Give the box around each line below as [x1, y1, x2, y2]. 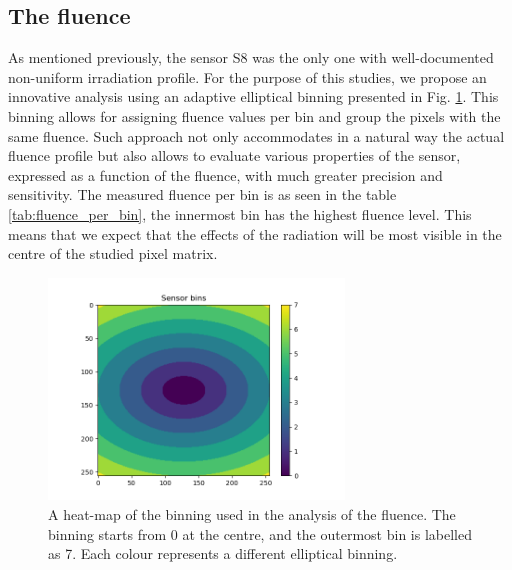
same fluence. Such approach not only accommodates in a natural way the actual [8, 125, 505, 146]
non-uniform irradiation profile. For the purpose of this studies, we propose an [8, 66, 487, 87]
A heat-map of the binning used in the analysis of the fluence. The [48, 503, 456, 524]
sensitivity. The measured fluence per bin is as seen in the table [8, 184, 397, 205]
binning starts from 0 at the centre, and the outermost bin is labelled [48, 523, 472, 544]
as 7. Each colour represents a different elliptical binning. [48, 543, 398, 564]
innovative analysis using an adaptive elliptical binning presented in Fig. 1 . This [8, 86, 499, 107]
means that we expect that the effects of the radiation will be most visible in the [8, 223, 502, 244]
